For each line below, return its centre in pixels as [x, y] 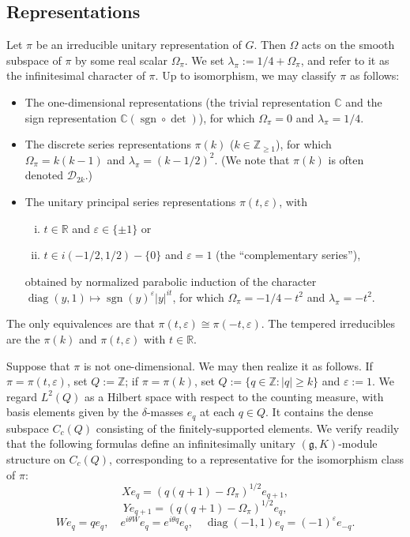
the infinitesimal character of [76, 75]
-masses [165, 412]
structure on [36, 459]
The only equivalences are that [81, 323]
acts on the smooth [348, 45]
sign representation [71, 117]
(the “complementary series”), [288, 255]
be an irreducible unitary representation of [139, 45]
